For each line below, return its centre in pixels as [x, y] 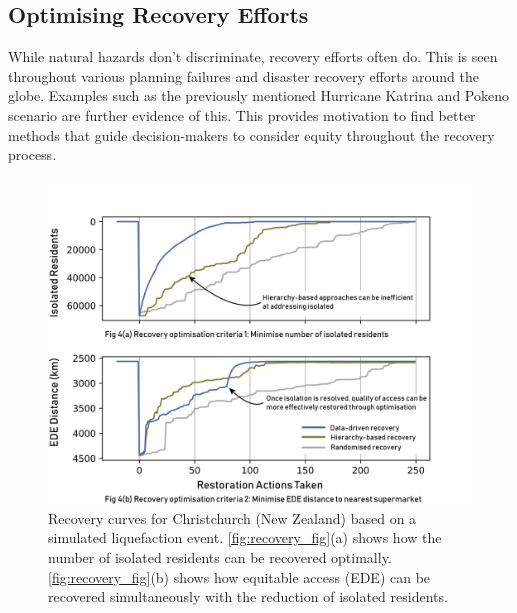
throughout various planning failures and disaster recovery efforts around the [243, 75]
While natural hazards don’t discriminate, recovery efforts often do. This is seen [253, 56]
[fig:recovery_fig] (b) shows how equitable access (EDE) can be [239, 576]
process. [32, 154]
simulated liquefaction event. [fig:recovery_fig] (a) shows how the [245, 537]
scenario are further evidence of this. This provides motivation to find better [242, 114]
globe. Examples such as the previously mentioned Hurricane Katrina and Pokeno [258, 95]
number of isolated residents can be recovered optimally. [220, 557]
